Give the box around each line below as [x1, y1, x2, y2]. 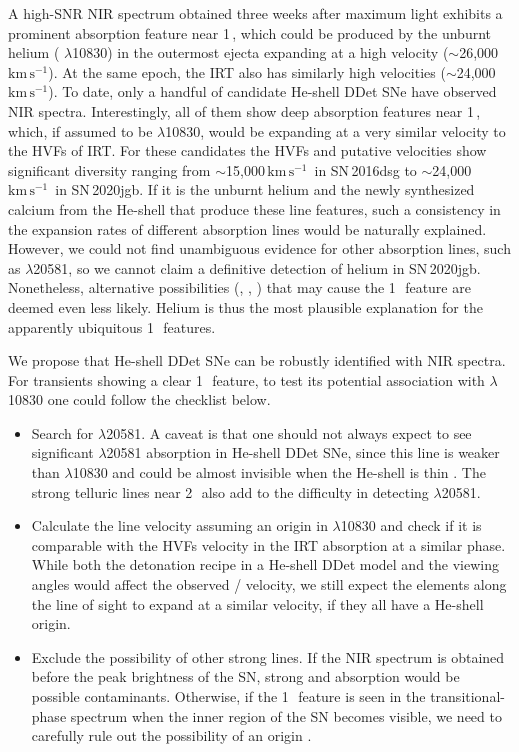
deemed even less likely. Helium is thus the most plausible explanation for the [8, 296, 483, 317]
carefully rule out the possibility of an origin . [31, 725, 312, 746]
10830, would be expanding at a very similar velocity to [165, 120, 506, 141]
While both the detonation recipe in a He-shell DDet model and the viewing [31, 554, 499, 575]
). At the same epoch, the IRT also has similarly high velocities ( [48, 61, 446, 82]
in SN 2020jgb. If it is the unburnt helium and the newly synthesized [55, 179, 475, 200]
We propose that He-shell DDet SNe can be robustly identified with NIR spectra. [8, 350, 506, 371]
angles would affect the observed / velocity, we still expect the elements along [31, 574, 507, 595]
